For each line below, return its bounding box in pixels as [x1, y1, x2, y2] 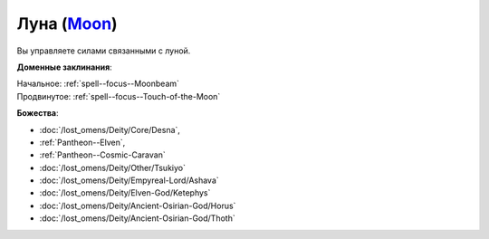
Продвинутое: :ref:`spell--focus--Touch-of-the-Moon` [16, 91, 221, 101]
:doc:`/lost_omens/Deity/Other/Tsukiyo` [39, 162, 186, 173]
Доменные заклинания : [16, 62, 112, 72]
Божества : [16, 108, 59, 119]
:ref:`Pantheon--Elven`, [39, 137, 126, 148]
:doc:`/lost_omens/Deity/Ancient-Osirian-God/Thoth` [39, 213, 235, 224]
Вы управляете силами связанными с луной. [16, 45, 191, 56]
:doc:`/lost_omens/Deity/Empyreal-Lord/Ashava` [39, 175, 219, 186]
